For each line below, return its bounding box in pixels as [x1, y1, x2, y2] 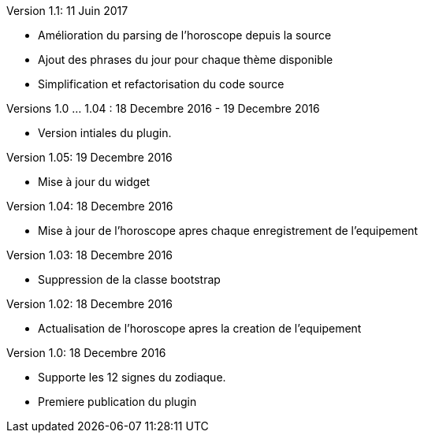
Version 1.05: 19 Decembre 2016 [6, 151, 173, 164]
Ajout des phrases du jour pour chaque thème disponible [38, 53, 333, 66]
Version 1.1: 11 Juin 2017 [6, 4, 128, 17]
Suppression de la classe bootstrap [38, 273, 221, 286]
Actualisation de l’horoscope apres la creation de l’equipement [38, 322, 362, 335]
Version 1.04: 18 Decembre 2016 [6, 199, 173, 213]
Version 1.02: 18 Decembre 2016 [6, 297, 173, 311]
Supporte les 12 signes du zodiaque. [38, 370, 226, 384]
